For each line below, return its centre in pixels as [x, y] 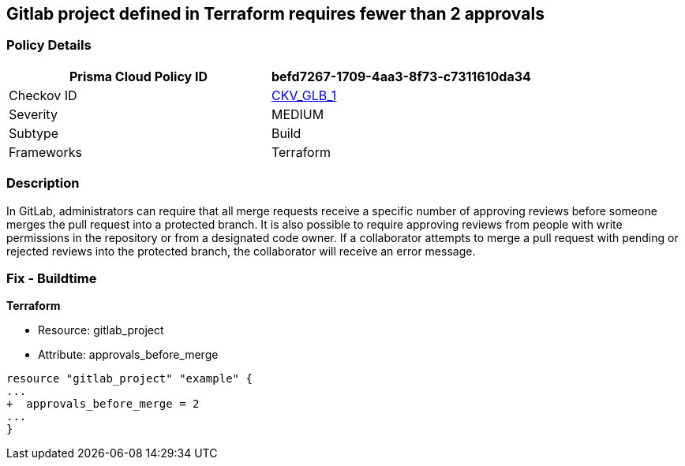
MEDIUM [298, 114]
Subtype [34, 133]
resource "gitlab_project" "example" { [129, 379]
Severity [33, 114]
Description [43, 183]
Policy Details [49, 45]
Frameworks [45, 152]
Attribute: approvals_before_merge [128, 355]
